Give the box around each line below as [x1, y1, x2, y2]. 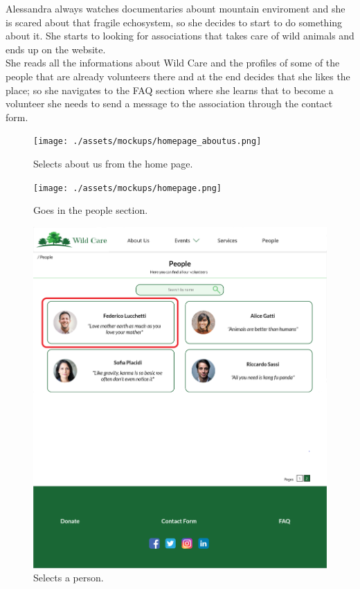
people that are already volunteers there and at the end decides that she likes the [6, 69, 350, 83]
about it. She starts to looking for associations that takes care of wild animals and [6, 28, 354, 43]
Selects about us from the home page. [33, 156, 193, 170]
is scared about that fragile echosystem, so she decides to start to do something [6, 15, 343, 29]
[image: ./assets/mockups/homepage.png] [33, 183, 222, 193]
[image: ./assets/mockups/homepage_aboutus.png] [33, 136, 262, 147]
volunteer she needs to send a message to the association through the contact [6, 96, 333, 111]
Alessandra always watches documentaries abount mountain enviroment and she [6, 1, 345, 15]
